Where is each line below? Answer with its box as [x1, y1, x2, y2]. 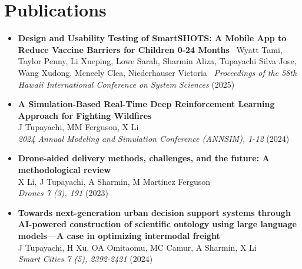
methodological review [18, 164, 111, 176]
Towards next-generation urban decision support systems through [18, 206, 291, 218]
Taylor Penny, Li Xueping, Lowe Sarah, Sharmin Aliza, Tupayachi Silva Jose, [18, 55, 297, 67]
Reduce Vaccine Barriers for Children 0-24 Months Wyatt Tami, [18, 43, 283, 55]
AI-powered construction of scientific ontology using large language [18, 218, 297, 230]
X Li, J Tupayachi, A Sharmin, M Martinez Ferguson [18, 175, 211, 187]
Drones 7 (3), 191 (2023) [18, 187, 108, 199]
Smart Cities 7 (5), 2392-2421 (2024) [18, 253, 153, 265]
